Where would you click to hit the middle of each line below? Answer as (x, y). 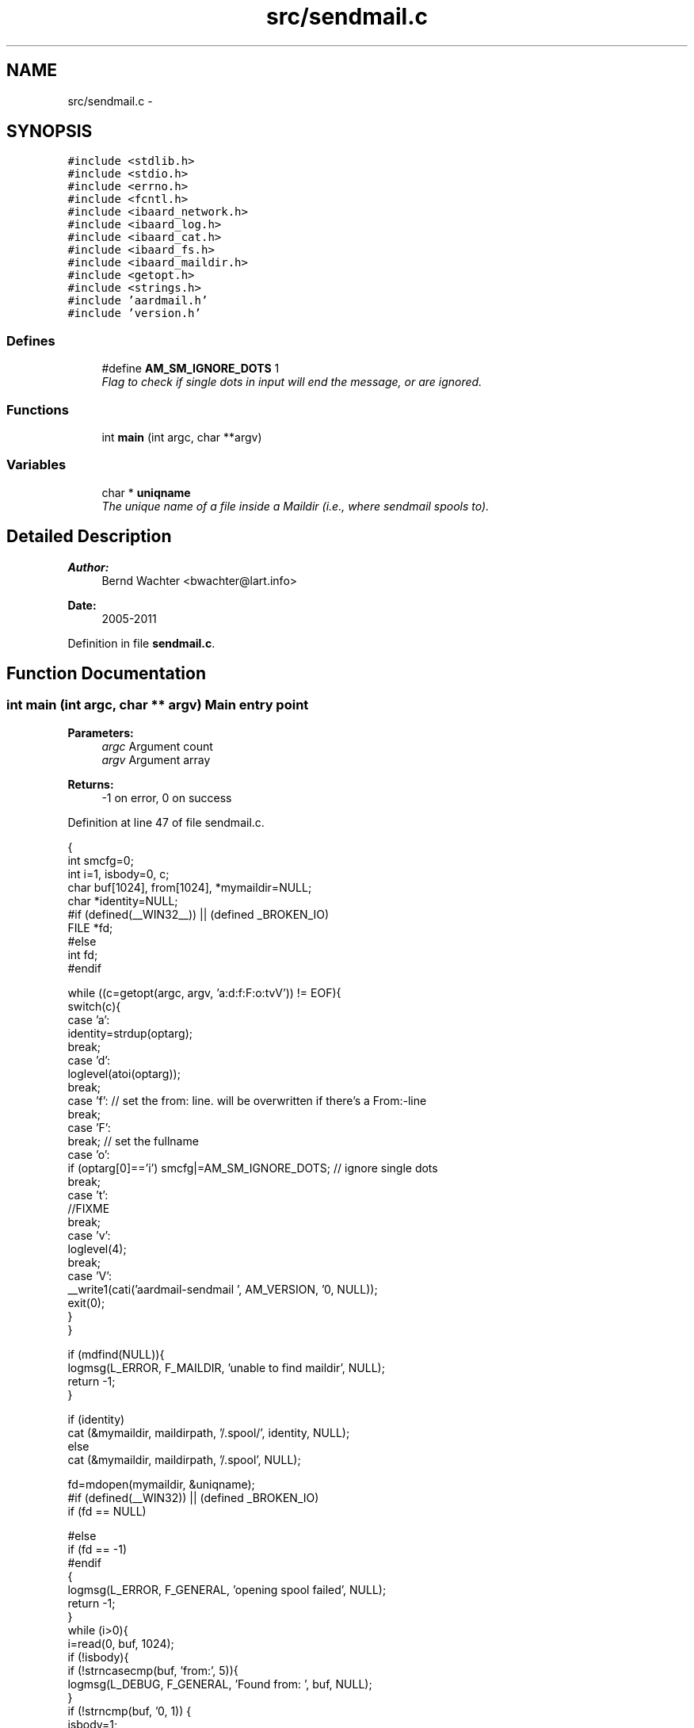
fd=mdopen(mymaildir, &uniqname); (161, 1484)
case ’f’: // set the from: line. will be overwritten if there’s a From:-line (247, 1100)
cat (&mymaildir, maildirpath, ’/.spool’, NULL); (184, 1459)
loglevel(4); (97, 1248)
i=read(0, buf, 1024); (121, 1643)
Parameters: (101, 732)
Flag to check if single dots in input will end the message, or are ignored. (292, 382)
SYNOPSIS (50, 132)
